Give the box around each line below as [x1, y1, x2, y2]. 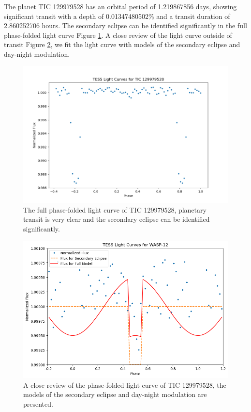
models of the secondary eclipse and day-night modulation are [23, 389, 207, 399]
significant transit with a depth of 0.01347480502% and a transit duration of [4, 11, 230, 21]
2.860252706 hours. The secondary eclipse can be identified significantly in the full [4, 20, 247, 31]
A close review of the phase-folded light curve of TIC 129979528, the [23, 379, 226, 390]
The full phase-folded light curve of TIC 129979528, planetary [23, 204, 207, 214]
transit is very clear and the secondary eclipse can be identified [23, 214, 210, 224]
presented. [23, 398, 53, 409]
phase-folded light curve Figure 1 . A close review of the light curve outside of [4, 30, 232, 40]
